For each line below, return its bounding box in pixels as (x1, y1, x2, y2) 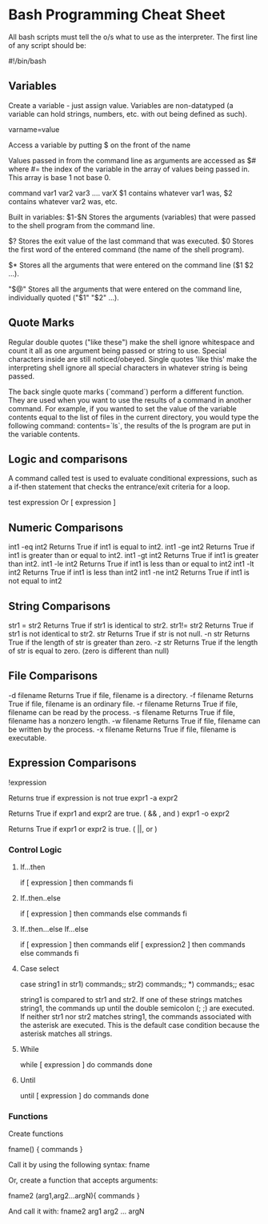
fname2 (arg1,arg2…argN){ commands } (8, 1191, 140, 1201)
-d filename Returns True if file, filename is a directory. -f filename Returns (8, 690, 254, 700)
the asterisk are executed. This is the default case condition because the (19, 1020, 260, 1029)
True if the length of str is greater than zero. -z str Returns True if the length (8, 638, 258, 647)
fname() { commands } (8, 1145, 83, 1154)
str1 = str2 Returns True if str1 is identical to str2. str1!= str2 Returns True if (8, 620, 254, 630)
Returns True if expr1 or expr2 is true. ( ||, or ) (8, 824, 158, 833)
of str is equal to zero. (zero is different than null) (8, 646, 170, 656)
